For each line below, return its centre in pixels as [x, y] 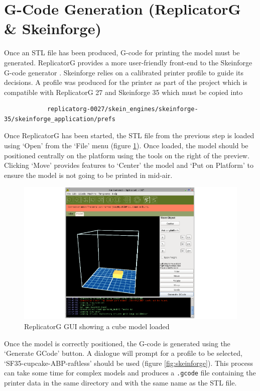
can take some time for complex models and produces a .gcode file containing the [130, 373]
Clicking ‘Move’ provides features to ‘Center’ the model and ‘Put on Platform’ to [129, 165]
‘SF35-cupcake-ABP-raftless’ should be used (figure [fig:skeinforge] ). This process [129, 363]
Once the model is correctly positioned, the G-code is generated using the [117, 343]
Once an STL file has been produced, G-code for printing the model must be [122, 53]
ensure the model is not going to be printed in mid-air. [88, 175]
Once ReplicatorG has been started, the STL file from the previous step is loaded [129, 135]
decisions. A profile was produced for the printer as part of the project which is [126, 82]
